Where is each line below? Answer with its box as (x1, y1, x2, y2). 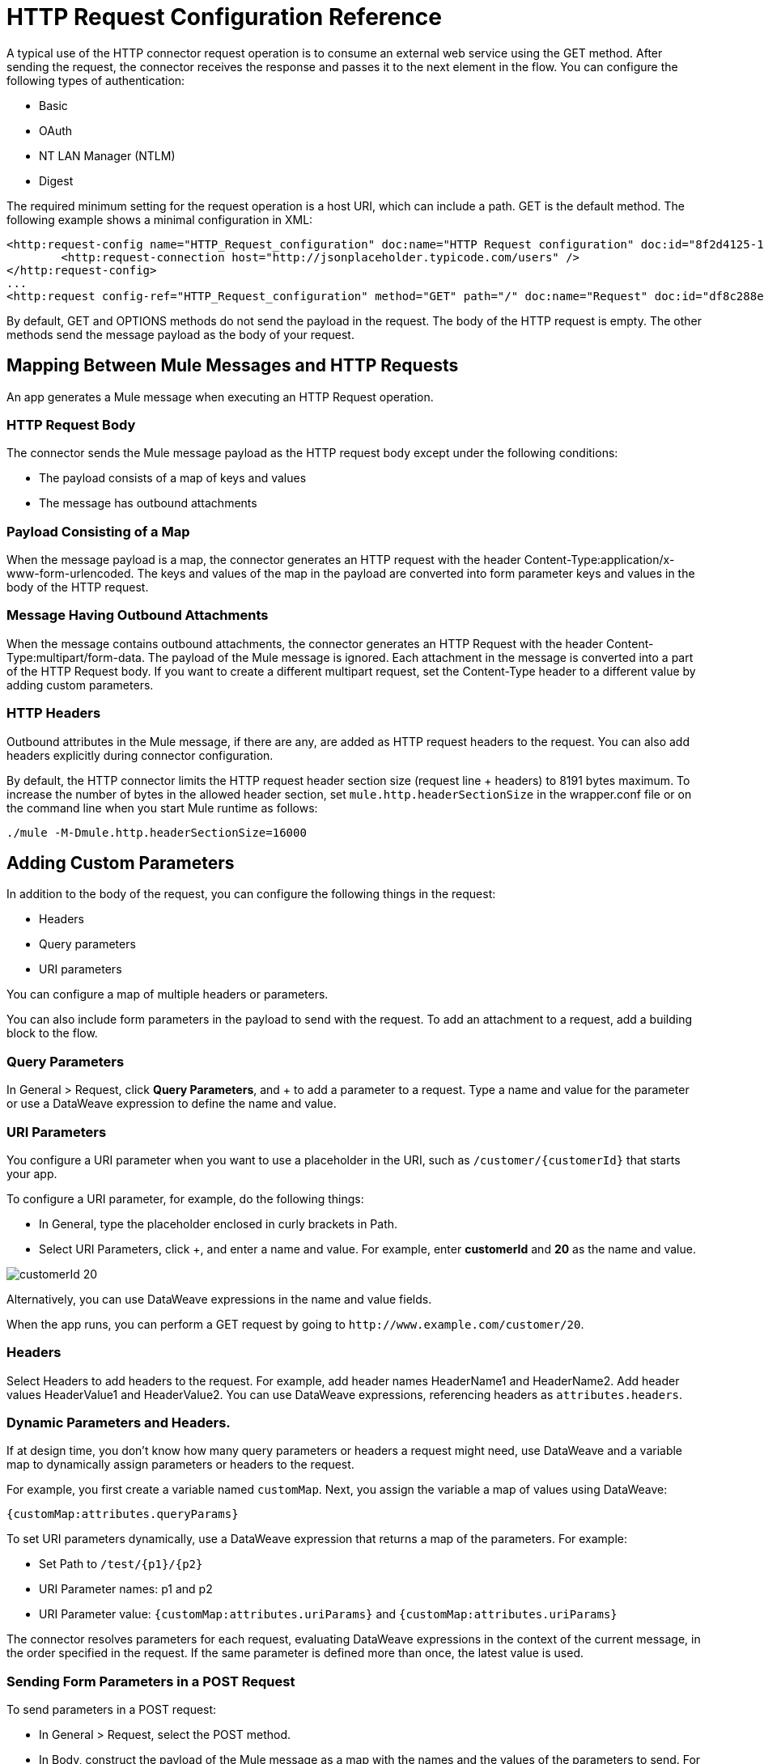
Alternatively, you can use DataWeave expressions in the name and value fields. (6, 1291, 432, 1306)
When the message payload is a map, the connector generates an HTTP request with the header (6, 553, 521, 567)
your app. (6, 1166, 57, 1181)
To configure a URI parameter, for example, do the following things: (6, 1191, 364, 1206)
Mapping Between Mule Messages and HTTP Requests (6, 355, 459, 376)
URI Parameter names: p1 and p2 (39, 1582, 213, 1597)
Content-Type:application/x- (524, 553, 675, 567)
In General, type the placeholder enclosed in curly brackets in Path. (39, 1216, 398, 1231)
